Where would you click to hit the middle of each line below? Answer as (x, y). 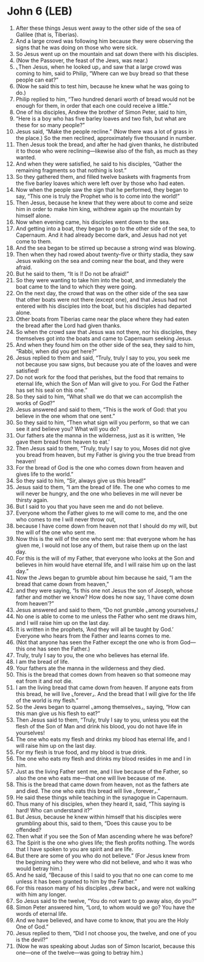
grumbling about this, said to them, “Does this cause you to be (93, 823)
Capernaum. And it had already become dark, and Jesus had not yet (101, 235)
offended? (29, 829)
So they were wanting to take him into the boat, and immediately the (101, 280)
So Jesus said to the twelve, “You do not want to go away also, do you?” (106, 901)
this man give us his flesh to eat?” (58, 713)
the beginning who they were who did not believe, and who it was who (104, 862)
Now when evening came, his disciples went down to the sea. (93, 222)
